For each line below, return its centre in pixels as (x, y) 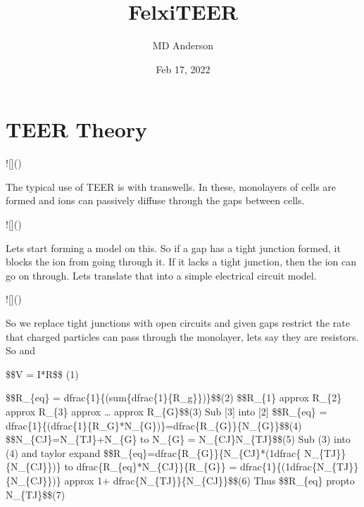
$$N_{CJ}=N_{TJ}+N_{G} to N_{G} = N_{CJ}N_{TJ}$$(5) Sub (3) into (178, 439)
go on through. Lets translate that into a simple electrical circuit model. (161, 275)
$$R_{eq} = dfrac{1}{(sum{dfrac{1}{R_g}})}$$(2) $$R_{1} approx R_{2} (174, 398)
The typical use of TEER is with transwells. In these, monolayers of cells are (171, 186)
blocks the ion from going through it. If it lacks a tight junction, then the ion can (181, 262)
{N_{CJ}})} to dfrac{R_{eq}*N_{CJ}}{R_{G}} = (121, 467)
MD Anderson (183, 45)
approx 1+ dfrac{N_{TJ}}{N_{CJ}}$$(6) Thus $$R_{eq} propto (209, 480)
